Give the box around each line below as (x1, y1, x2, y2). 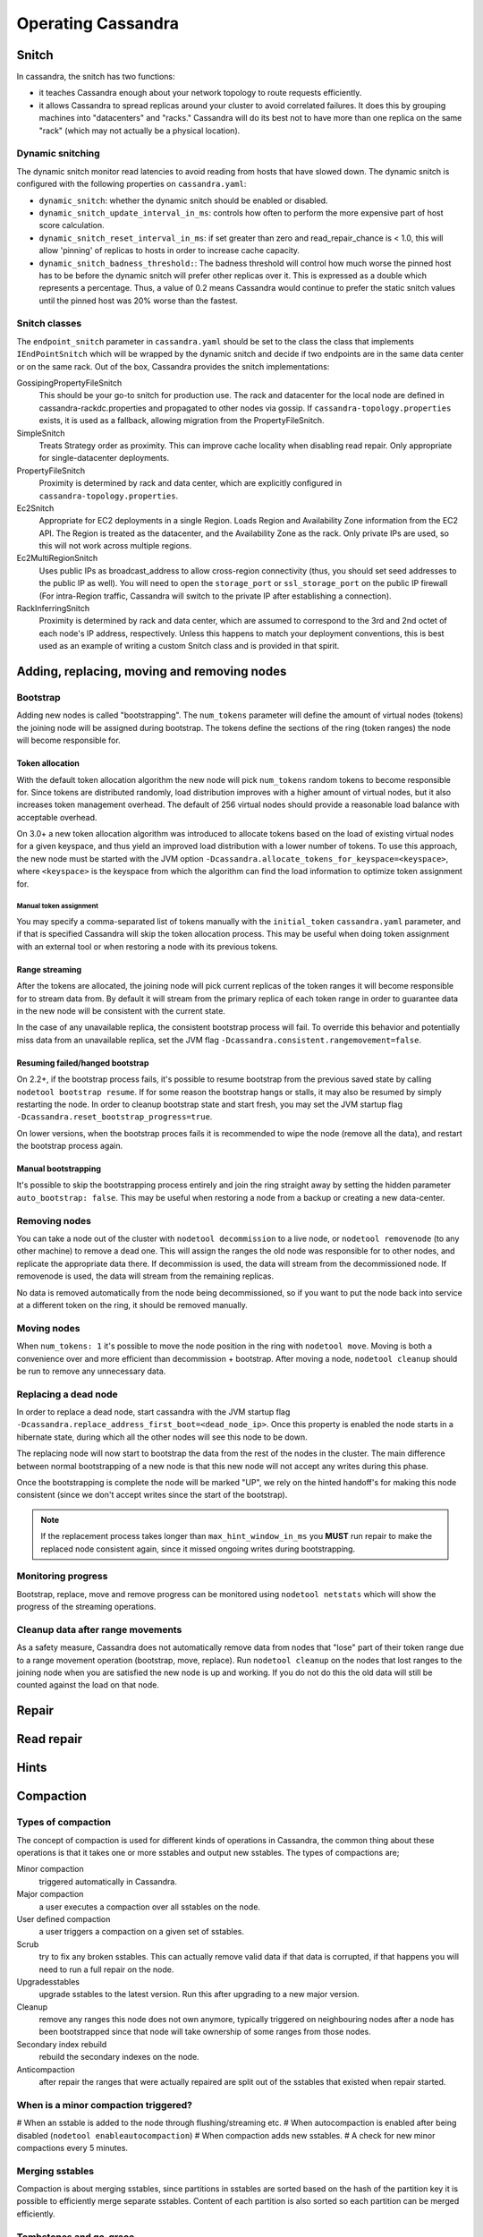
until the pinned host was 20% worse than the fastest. (38, 295, 239, 306)
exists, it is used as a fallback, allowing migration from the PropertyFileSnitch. (38, 415, 325, 426)
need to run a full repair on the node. (38, 1964, 174, 1975)
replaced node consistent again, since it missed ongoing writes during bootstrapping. (40, 1544, 356, 1554)
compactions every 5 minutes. (16, 2142, 129, 2153)
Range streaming (16, 964, 82, 974)
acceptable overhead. (16, 812, 97, 822)
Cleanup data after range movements (16, 1623, 182, 1636)
